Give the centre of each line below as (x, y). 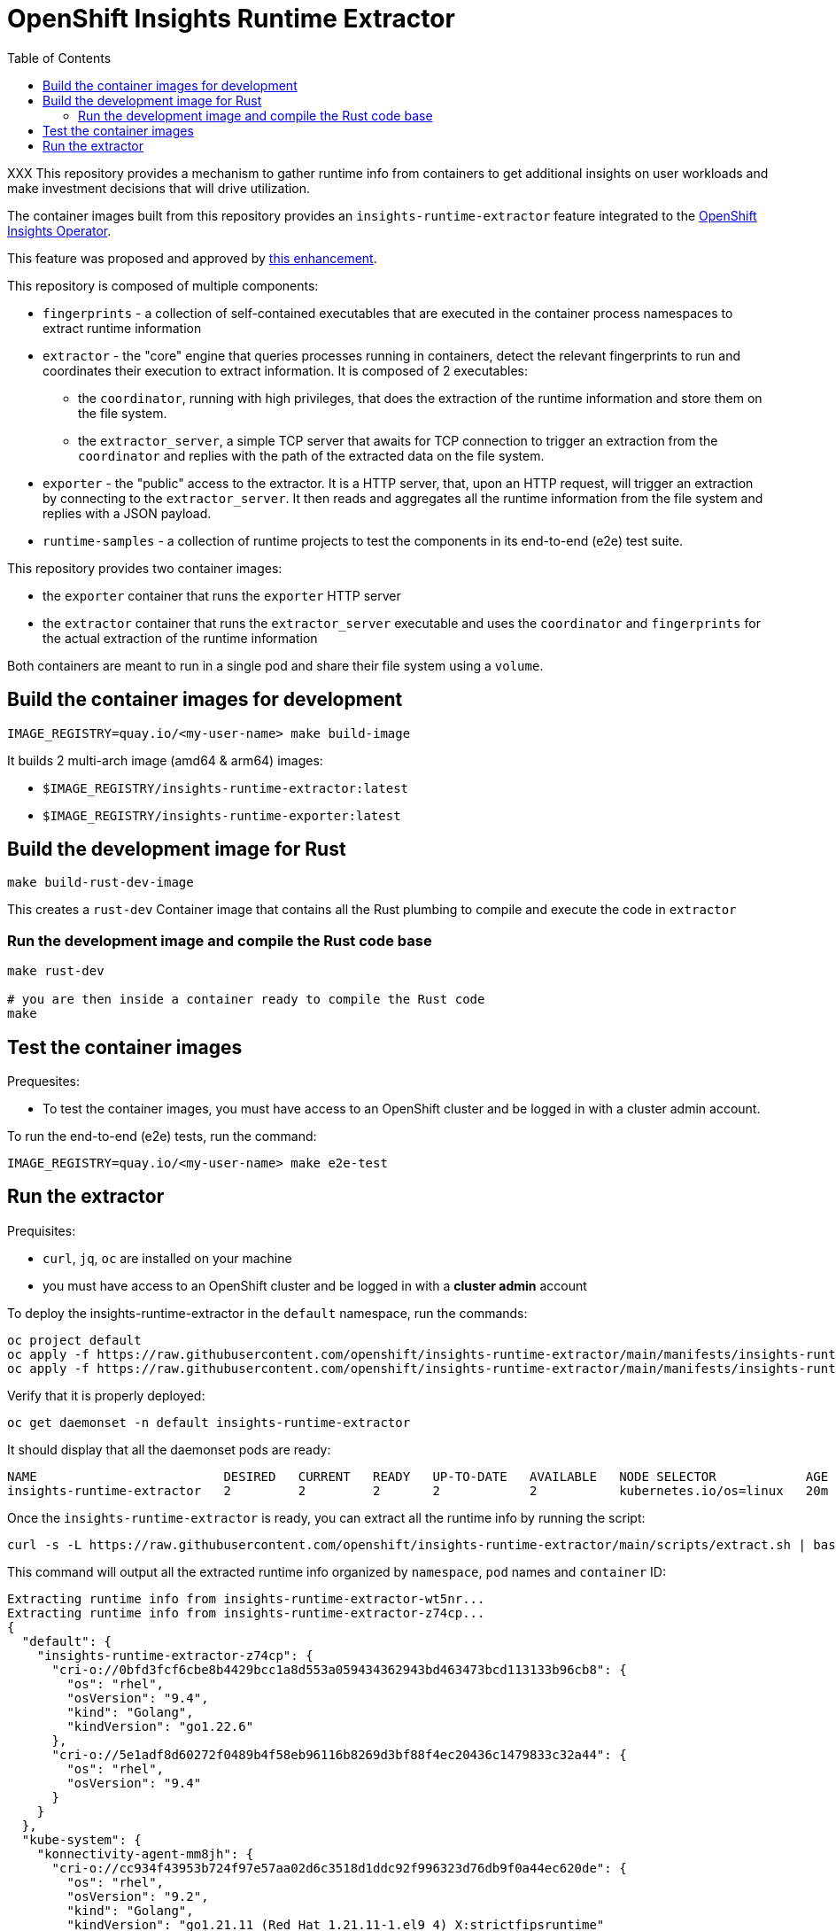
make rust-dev (56, 971)
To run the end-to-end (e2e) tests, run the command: (162, 1136)
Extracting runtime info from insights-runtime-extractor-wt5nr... (246, 1598)
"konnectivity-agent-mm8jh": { (145, 1853)
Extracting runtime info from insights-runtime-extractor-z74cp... (246, 1613)
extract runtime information (122, 328)
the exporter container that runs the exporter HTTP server (222, 595)
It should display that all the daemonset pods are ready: (169, 1449)
